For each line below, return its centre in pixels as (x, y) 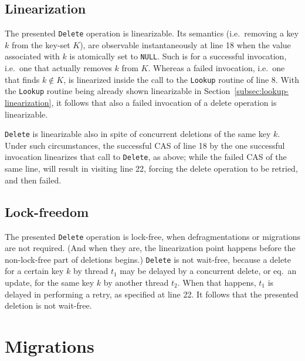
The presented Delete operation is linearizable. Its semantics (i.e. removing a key (152, 33)
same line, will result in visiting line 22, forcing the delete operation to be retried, (151, 168)
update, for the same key (50, 282)
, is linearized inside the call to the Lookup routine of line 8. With (181, 79)
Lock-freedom (47, 211)
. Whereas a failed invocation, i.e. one (216, 68)
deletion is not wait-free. (48, 305)
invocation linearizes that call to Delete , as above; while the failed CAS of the (146, 157)
